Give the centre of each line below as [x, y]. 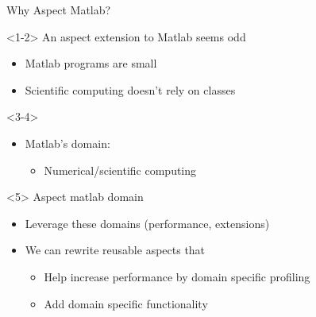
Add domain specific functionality [126, 303]
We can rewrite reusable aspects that [115, 250]
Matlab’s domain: [67, 143]
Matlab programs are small [91, 63]
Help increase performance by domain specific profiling [177, 276]
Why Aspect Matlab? [59, 10]
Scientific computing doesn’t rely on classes [130, 89]
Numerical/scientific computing [120, 170]
